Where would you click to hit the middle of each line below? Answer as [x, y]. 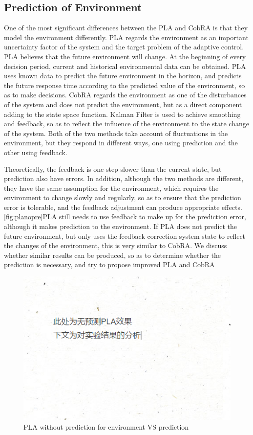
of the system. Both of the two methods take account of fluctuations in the [116, 133]
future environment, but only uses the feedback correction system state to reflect [125, 236]
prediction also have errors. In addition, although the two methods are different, [124, 178]
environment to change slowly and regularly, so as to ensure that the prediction [123, 197]
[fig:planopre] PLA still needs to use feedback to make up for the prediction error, [125, 217]
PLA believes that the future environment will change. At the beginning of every [125, 56]
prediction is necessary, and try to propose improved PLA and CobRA [109, 264]
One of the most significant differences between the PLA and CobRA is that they [126, 28]
